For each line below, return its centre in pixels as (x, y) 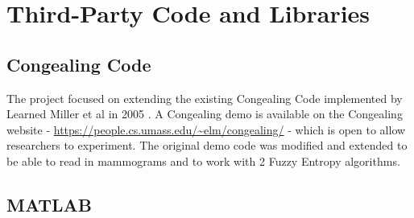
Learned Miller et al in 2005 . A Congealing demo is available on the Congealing (205, 114)
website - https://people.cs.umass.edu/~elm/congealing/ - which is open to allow (206, 129)
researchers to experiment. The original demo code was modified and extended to (207, 145)
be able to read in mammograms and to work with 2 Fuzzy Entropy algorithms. (203, 160)
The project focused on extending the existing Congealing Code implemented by (205, 98)
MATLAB (49, 204)
